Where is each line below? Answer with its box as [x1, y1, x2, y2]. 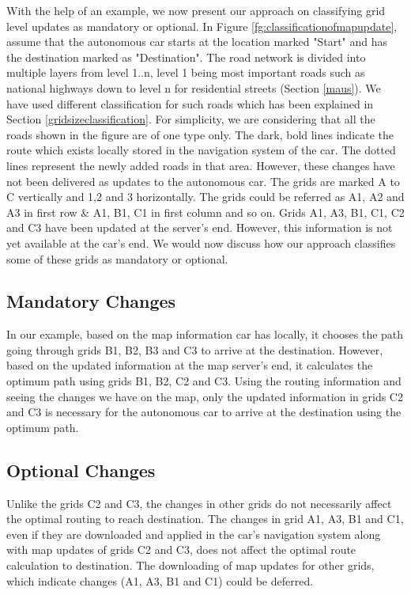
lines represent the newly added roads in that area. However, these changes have [6, 157, 395, 173]
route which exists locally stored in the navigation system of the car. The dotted [6, 142, 396, 158]
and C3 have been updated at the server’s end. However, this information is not [6, 219, 393, 236]
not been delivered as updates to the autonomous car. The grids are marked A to [6, 172, 400, 189]
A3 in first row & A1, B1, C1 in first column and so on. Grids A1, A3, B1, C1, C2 [6, 203, 405, 220]
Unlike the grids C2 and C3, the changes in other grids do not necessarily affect [6, 495, 392, 511]
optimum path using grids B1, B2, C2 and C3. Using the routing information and [6, 373, 402, 389]
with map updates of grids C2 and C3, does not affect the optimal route [6, 541, 356, 558]
